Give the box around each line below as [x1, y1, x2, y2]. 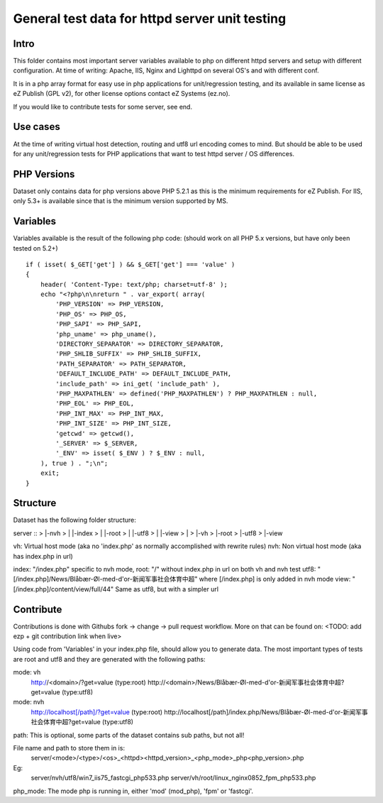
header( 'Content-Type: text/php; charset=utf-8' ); [40, 280, 228, 288]
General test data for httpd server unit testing [13, 11, 287, 26]
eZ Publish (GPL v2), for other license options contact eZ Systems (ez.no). [13, 89, 231, 98]
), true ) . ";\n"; [40, 459, 109, 467]
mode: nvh [13, 698, 45, 706]
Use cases [13, 121, 60, 133]
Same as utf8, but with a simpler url [114, 584, 219, 593]
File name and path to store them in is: [13, 743, 126, 752]
